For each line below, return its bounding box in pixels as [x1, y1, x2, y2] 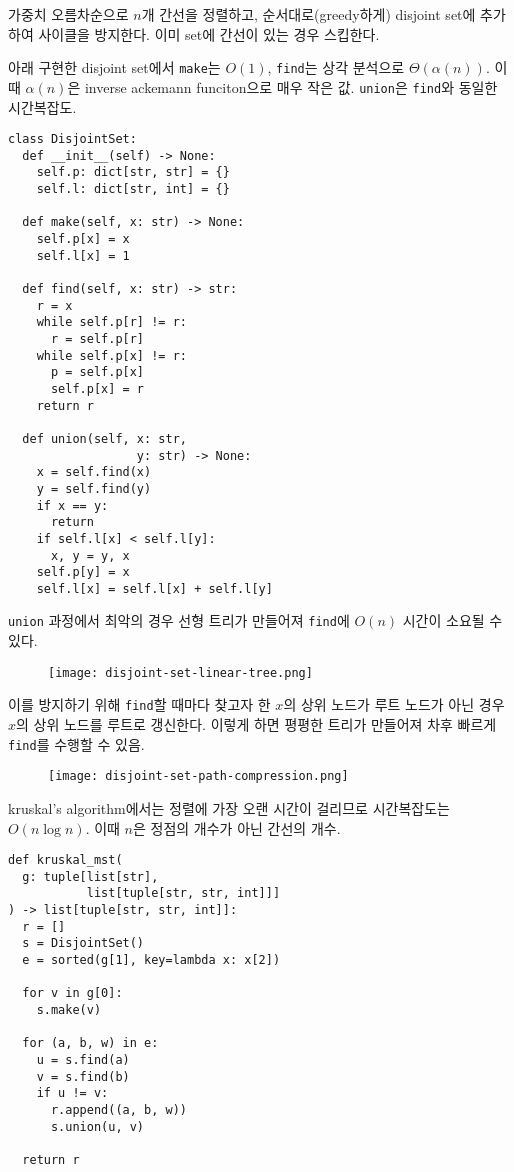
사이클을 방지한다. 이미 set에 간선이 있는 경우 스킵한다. [38, 23, 380, 44]
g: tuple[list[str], [22, 869, 159, 884]
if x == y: [36, 498, 109, 513]
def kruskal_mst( [8, 853, 123, 868]
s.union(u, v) [50, 1119, 145, 1134]
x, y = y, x [50, 548, 130, 563]
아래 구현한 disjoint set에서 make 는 [8, 57, 221, 78]
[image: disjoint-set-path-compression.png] [48, 769, 349, 784]
